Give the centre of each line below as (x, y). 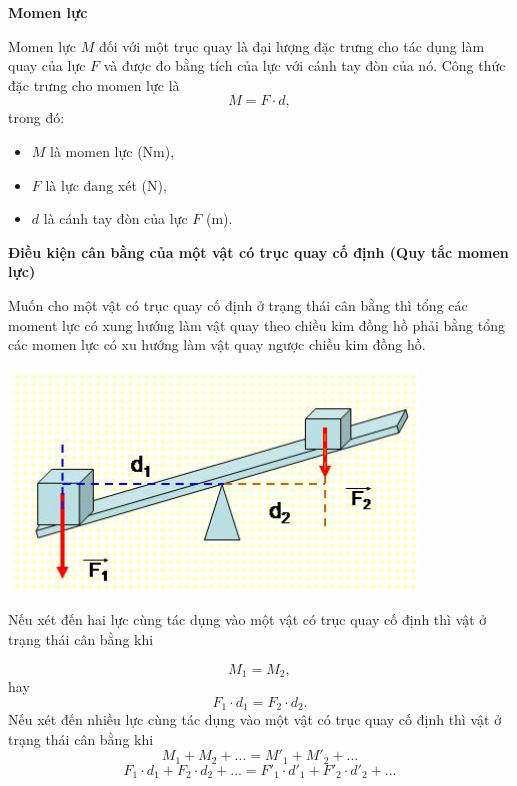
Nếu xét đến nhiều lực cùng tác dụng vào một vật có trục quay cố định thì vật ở (255, 719)
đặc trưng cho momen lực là (94, 84)
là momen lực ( (96, 150)
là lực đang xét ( (96, 184)
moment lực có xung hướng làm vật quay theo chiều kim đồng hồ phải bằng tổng (257, 324)
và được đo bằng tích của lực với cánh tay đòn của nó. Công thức (304, 65)
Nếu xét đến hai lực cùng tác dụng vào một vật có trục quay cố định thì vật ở (247, 619)
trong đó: (36, 117)
